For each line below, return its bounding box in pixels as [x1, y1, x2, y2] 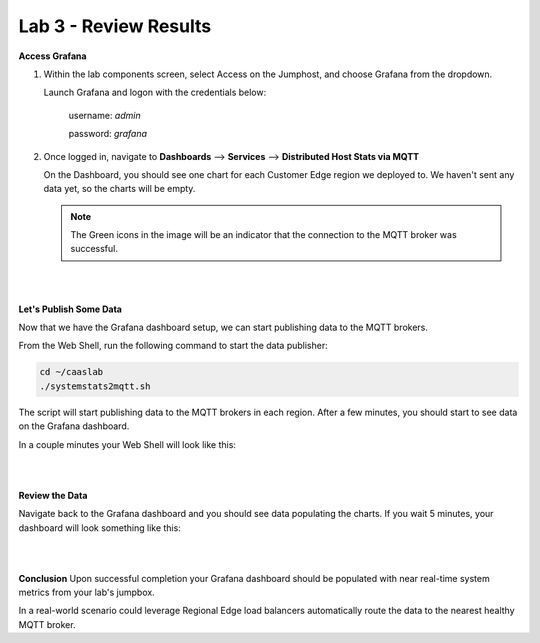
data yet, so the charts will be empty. [43, 183, 196, 195]
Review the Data [18, 489, 88, 501]
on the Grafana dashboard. [18, 420, 130, 432]
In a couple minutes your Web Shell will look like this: [18, 438, 237, 450]
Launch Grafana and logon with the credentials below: [43, 86, 267, 99]
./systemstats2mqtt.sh [39, 380, 151, 392]
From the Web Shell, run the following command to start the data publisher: [18, 340, 329, 352]
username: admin [68, 109, 141, 121]
